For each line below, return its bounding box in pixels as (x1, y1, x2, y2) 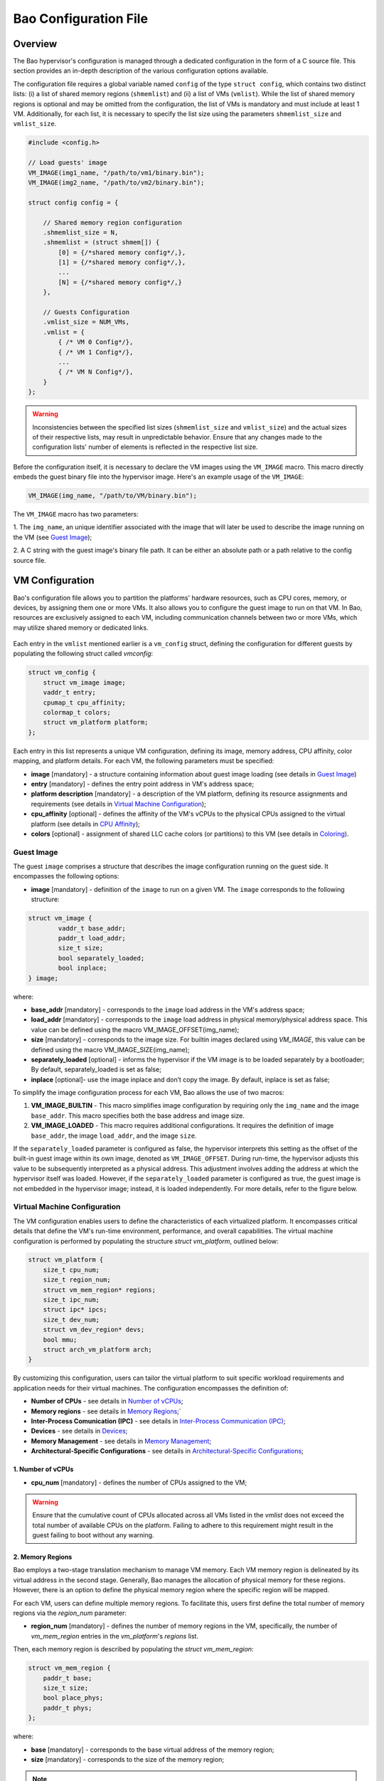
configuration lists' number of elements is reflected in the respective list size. (32, 442, 258, 452)
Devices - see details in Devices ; (31, 1427, 128, 1435)
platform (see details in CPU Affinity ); (31, 819, 140, 828)
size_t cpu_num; (43, 1265, 100, 1274)
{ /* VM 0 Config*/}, (58, 338, 134, 346)
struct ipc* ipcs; (43, 1306, 107, 1314)
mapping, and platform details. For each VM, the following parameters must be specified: (13, 757, 274, 765)
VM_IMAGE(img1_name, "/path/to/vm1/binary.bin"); (28, 168, 205, 177)
